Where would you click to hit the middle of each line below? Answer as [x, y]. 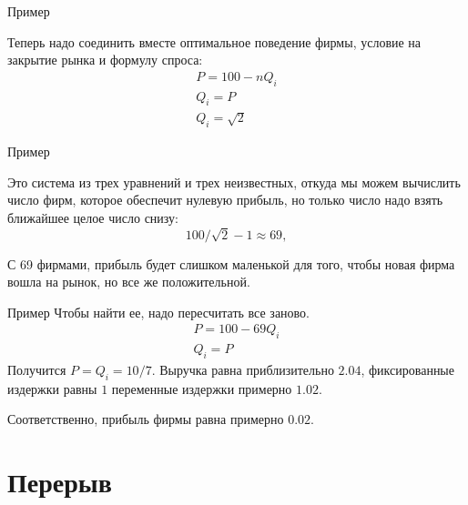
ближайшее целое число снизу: [93, 217]
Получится [37, 370]
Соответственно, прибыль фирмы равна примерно [146, 419]
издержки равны [52, 388]
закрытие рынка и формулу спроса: [105, 60]
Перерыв [60, 482]
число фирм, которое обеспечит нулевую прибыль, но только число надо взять [225, 200]
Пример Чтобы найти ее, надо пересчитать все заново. [158, 312]
